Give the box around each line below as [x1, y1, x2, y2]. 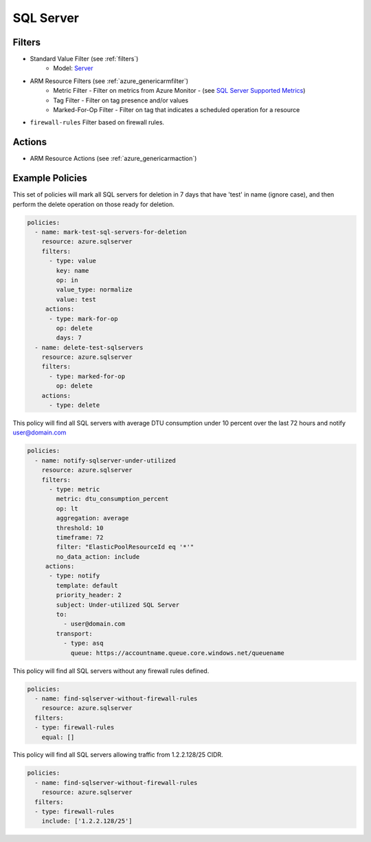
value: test [56, 296, 96, 303]
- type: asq [63, 639, 104, 647]
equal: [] [41, 733, 75, 741]
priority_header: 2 [56, 591, 122, 599]
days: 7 [56, 334, 82, 342]
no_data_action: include [56, 553, 140, 560]
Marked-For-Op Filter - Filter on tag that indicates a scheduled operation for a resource [53, 106, 300, 114]
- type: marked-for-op [49, 372, 126, 380]
